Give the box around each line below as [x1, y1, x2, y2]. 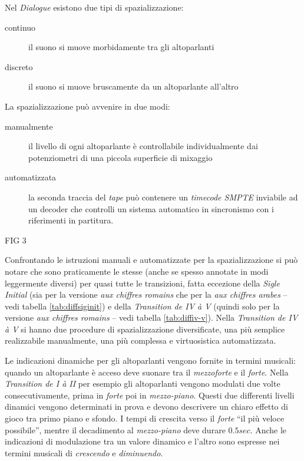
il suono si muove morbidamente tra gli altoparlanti [28, 41, 214, 53]
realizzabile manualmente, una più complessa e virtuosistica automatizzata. [5, 334, 276, 347]
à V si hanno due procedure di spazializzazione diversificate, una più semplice [5, 322, 285, 335]
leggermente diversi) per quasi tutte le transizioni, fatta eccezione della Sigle [5, 276, 280, 289]
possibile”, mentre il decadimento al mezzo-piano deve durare [5, 423, 226, 436]
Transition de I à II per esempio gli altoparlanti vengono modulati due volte [5, 377, 280, 390]
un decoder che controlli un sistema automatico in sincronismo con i [28, 202, 274, 215]
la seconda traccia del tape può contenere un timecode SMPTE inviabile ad [28, 190, 298, 203]
